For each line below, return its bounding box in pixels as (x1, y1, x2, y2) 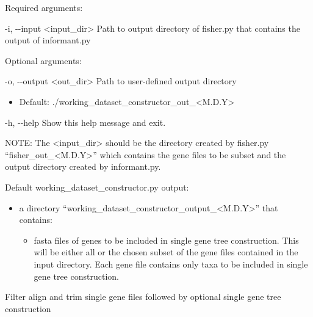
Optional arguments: (5, 54, 82, 67)
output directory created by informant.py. (5, 160, 161, 173)
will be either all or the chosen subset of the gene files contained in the (34, 246, 298, 258)
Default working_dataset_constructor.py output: (5, 180, 189, 193)
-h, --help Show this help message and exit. (5, 115, 166, 128)
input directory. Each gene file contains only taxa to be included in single (34, 257, 308, 270)
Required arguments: (5, 1, 83, 13)
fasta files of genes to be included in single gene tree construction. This (34, 233, 299, 246)
